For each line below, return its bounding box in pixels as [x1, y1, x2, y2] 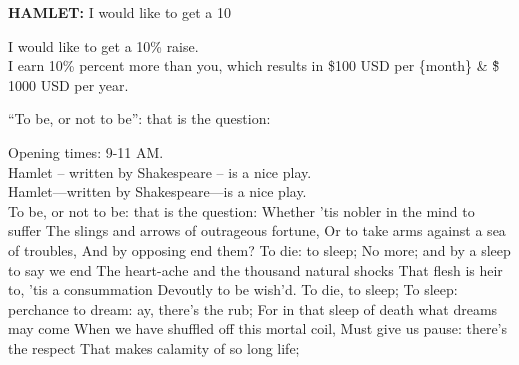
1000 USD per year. [8, 74, 129, 95]
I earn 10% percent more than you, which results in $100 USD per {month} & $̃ [8, 55, 500, 76]
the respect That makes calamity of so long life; [8, 337, 300, 358]
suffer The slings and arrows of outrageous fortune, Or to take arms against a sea [8, 220, 506, 241]
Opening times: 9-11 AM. [8, 141, 164, 162]
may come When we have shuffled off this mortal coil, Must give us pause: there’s [8, 318, 508, 339]
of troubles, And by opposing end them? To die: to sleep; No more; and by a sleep [8, 239, 511, 260]
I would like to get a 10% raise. [8, 35, 199, 56]
